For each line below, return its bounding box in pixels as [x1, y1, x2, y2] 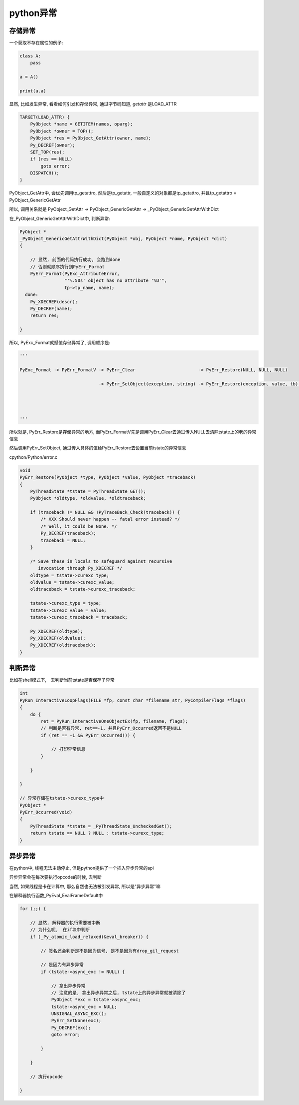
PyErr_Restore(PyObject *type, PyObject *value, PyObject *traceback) [19, 475, 196, 480]
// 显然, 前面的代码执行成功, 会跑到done [30, 257, 121, 262]
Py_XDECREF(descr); [30, 299, 78, 304]
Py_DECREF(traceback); [40, 530, 97, 536]
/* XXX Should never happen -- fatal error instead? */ [40, 516, 180, 522]
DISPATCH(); [30, 170, 60, 176]
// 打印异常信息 [51, 746, 86, 752]
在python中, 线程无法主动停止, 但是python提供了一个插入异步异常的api [9, 865, 154, 871]
